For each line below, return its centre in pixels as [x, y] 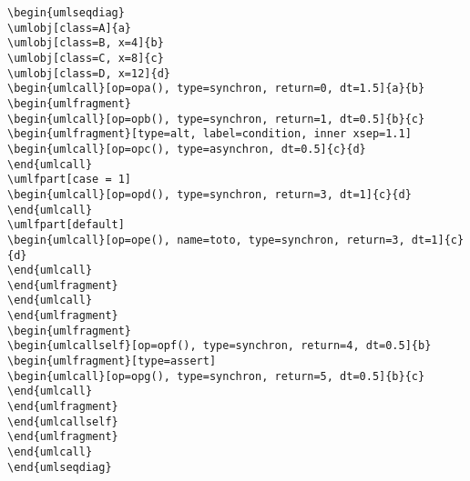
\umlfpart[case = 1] [70, 180]
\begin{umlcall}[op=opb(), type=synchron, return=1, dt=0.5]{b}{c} [216, 119]
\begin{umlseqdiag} [66, 13]
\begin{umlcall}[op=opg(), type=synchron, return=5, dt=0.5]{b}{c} [216, 376]
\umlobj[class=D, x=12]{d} [89, 73]
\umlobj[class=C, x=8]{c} [86, 58]
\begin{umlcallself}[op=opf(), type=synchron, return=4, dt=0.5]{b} [220, 346]
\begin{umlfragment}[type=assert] [112, 361]
